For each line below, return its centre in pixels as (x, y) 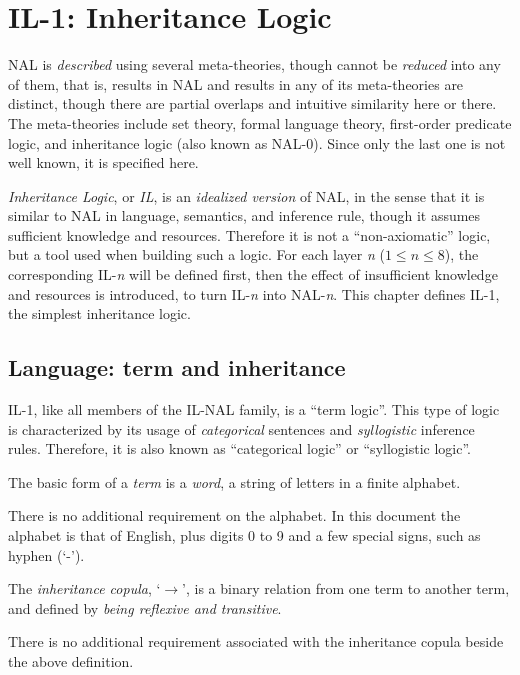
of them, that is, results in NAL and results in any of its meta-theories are (236, 83)
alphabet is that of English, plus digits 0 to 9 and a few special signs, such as (244, 535)
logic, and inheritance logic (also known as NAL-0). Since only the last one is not (257, 142)
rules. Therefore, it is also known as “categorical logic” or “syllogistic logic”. (239, 448)
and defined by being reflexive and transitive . (145, 607)
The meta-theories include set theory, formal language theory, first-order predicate (260, 122)
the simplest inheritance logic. (99, 313)
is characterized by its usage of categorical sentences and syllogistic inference (241, 428)
